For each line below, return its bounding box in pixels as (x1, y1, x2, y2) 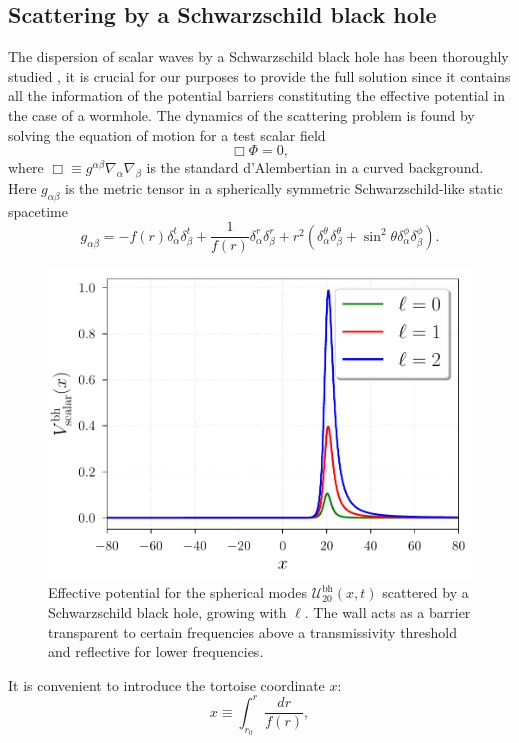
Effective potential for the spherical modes (48, 582, 308, 603)
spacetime (8, 200, 68, 221)
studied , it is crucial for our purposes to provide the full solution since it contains (8, 65, 511, 86)
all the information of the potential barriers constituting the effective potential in (8, 85, 505, 106)
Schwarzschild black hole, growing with (48, 601, 287, 622)
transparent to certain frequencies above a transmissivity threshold (48, 621, 458, 642)
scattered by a (382, 582, 469, 603)
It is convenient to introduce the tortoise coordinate (8, 674, 325, 695)
